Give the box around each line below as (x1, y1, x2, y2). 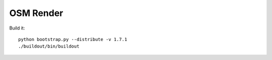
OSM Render (9, 7, 63, 18)
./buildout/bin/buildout (18, 43, 80, 49)
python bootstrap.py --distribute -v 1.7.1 (18, 36, 127, 42)
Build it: (9, 25, 25, 31)
